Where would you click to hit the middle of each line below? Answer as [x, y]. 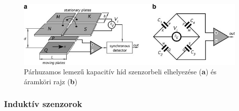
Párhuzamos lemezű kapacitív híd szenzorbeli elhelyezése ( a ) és [120, 72]
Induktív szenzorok [43, 103]
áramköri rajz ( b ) [51, 81]
